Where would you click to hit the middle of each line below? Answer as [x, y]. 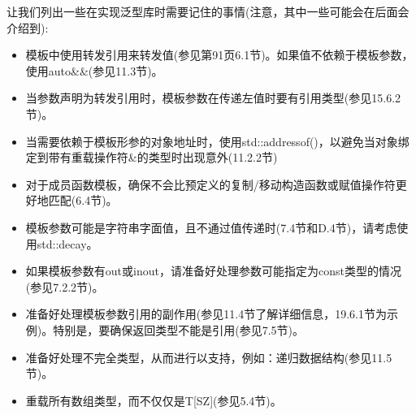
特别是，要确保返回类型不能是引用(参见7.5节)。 [179, 329]
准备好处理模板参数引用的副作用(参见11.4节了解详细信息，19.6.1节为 [206, 314]
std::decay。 [67, 243]
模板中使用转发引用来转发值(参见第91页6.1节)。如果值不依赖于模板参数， [219, 55]
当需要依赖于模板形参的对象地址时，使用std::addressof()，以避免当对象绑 [217, 141]
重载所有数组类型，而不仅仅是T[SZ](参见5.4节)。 [154, 400]
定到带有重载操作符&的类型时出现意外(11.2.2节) [152, 157]
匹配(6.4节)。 [83, 200]
